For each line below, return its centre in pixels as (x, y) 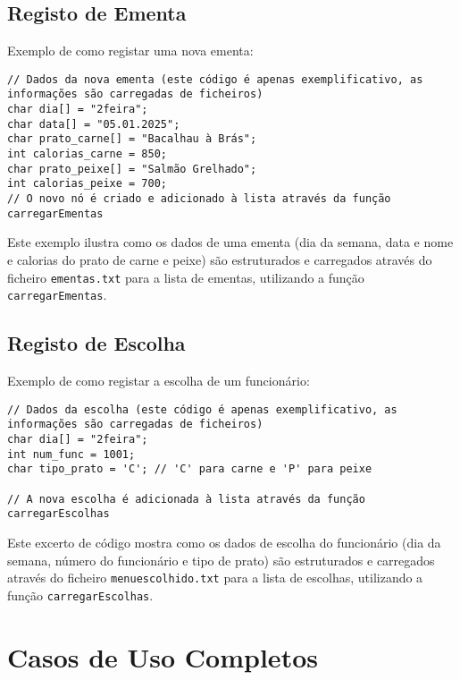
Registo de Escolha (96, 343)
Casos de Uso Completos (163, 656)
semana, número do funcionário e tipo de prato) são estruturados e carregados (221, 560)
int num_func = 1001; (71, 454)
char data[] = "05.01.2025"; (94, 124)
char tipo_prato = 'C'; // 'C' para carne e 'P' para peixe (190, 469)
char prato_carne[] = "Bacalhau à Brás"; (132, 139)
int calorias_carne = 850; (87, 154)
